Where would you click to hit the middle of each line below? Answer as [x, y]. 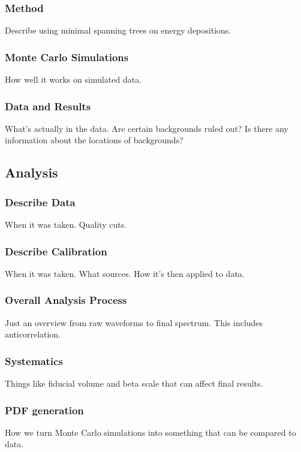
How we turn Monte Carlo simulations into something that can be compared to [150, 432]
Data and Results [48, 106]
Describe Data [40, 202]
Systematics [34, 361]
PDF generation [44, 410]
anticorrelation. [33, 334]
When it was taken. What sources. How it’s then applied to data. [125, 273]
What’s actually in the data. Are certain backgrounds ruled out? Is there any [147, 128]
